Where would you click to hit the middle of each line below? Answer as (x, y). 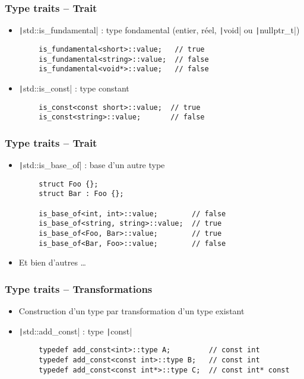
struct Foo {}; (69, 184)
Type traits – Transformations (79, 288)
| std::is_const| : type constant (74, 88)
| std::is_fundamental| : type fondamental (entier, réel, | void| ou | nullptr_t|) (159, 30)
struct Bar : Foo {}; (81, 194)
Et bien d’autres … (52, 262)
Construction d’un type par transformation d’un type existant (132, 311)
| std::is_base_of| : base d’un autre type (92, 165)
